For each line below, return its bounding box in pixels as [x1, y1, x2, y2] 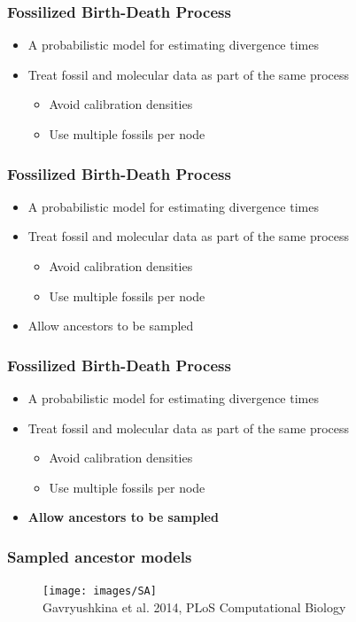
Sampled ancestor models [7, 545, 192, 567]
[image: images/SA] [43, 585, 157, 598]
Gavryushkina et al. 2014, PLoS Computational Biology [43, 597, 346, 616]
